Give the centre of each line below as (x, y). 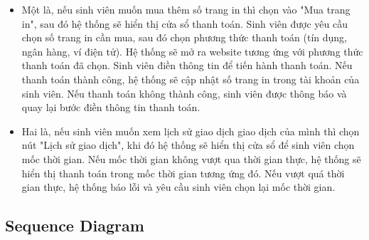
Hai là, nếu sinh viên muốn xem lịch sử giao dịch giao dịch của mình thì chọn (191, 131)
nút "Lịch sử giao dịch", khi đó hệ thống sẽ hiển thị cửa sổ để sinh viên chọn (188, 145)
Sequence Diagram (75, 225)
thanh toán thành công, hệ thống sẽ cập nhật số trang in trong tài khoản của (191, 79)
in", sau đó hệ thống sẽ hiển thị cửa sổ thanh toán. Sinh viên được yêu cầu (184, 23)
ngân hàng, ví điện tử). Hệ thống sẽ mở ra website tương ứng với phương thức (192, 51)
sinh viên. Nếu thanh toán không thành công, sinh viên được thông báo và (184, 93)
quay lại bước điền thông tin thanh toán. (111, 107)
